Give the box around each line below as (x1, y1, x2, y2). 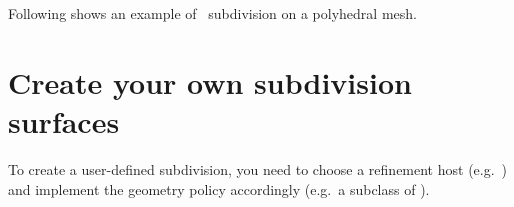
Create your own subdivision (8, 61, 412, 102)
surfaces (8, 100, 120, 141)
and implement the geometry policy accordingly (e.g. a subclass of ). (8, 178, 430, 199)
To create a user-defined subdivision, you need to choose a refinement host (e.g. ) (8, 158, 508, 179)
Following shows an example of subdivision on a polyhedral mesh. (8, 3, 417, 23)
